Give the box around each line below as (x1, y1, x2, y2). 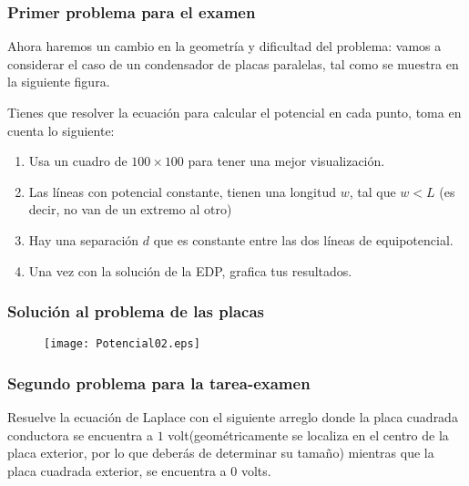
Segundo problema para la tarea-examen (7, 371, 311, 394)
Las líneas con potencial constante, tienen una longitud (28, 181, 337, 201)
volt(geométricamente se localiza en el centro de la (168, 425, 449, 444)
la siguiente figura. (7, 72, 110, 91)
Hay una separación (28, 230, 139, 249)
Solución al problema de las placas (7, 300, 265, 323)
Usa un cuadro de (28, 151, 127, 171)
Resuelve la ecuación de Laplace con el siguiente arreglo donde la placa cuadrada (7, 408, 458, 427)
